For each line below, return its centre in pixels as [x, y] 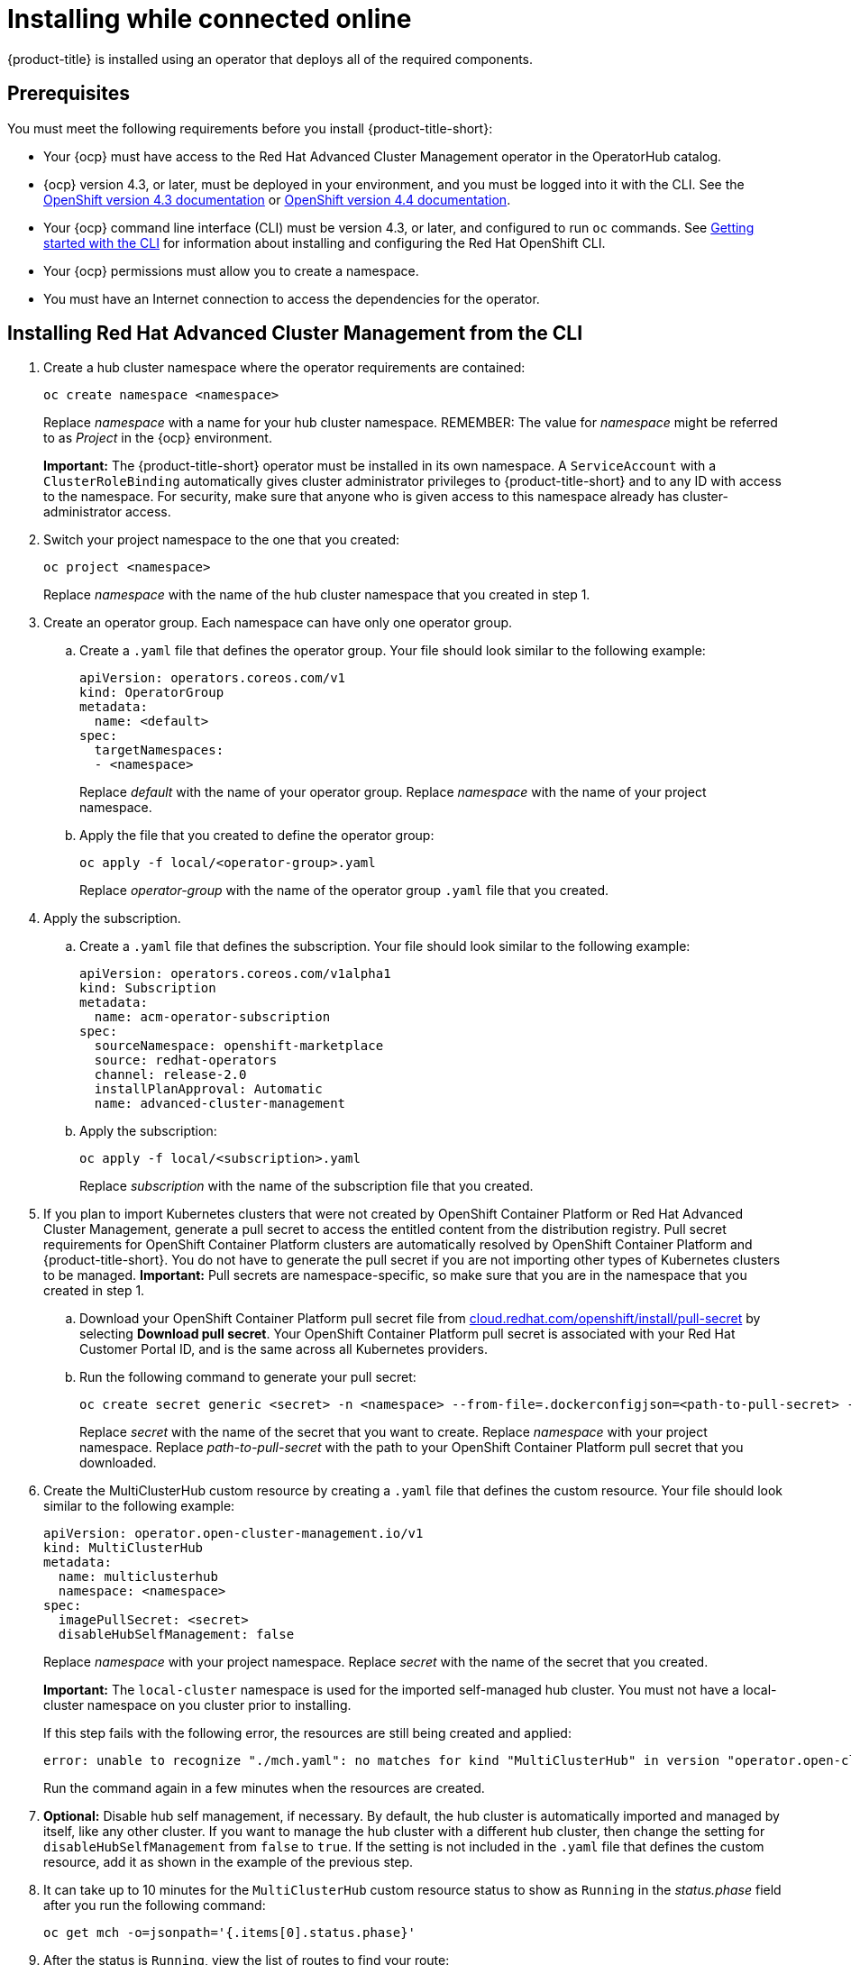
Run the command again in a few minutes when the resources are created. [264, 1788]
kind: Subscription [148, 988]
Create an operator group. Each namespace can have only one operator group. [278, 623]
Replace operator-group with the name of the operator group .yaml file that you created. [344, 891]
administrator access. [107, 512]
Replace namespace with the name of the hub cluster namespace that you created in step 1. [317, 595]
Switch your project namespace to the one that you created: [222, 540]
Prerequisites [69, 94]
